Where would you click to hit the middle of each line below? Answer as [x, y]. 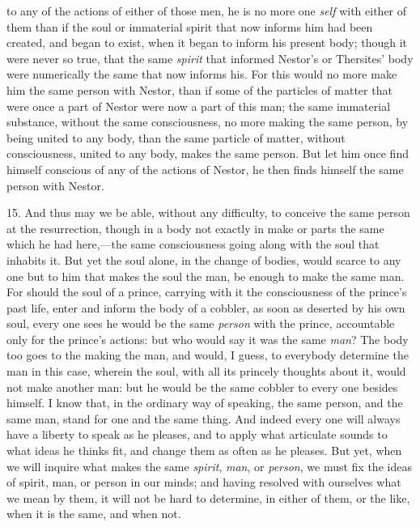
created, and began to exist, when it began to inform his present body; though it [207, 42]
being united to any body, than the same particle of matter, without [176, 137]
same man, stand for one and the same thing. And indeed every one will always [204, 418]
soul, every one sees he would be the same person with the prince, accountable [201, 323]
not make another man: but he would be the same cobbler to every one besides [202, 387]
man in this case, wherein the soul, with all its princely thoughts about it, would [206, 371]
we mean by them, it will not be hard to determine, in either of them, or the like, [208, 497]
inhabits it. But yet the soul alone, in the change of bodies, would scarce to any [204, 259]
